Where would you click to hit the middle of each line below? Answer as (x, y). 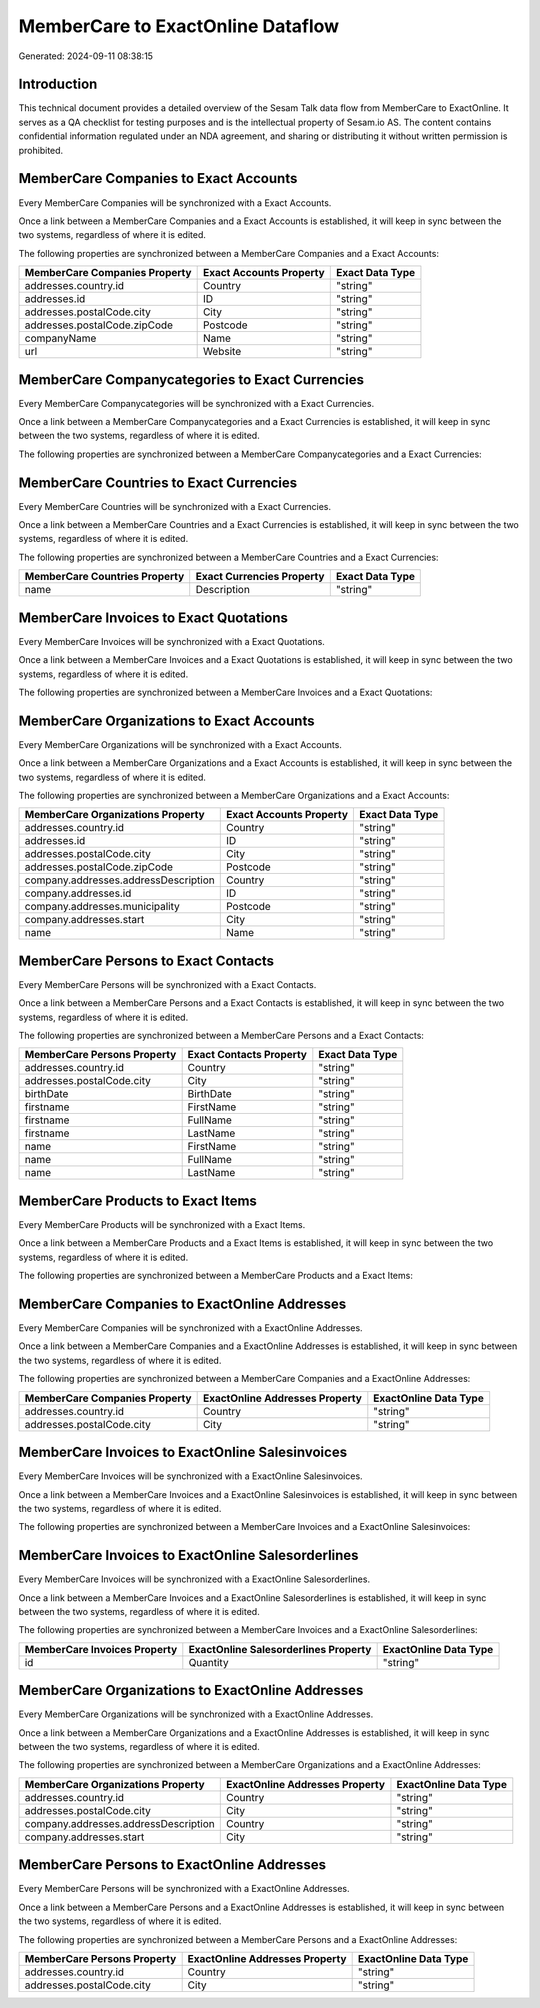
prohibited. (41, 150)
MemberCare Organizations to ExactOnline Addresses (191, 1690)
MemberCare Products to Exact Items (137, 1200)
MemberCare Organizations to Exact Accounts (166, 720)
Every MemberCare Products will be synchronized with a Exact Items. (162, 1224)
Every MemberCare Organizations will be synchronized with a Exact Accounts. (180, 744)
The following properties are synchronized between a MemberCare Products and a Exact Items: (216, 1276)
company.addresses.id (78, 893)
